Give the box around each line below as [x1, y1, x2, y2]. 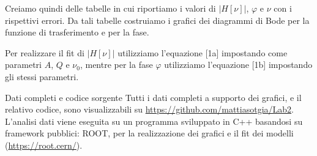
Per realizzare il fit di [5, 46, 84, 59]
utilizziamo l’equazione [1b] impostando [164, 58, 313, 71]
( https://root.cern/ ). [5, 138, 83, 151]
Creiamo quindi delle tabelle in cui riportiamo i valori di [5, 2, 216, 14]
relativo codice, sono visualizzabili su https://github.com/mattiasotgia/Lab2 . [5, 103, 294, 116]
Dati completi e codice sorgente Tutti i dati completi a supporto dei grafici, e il [5, 91, 302, 103]
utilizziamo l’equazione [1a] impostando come [117, 46, 288, 59]
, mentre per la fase [80, 58, 153, 71]
